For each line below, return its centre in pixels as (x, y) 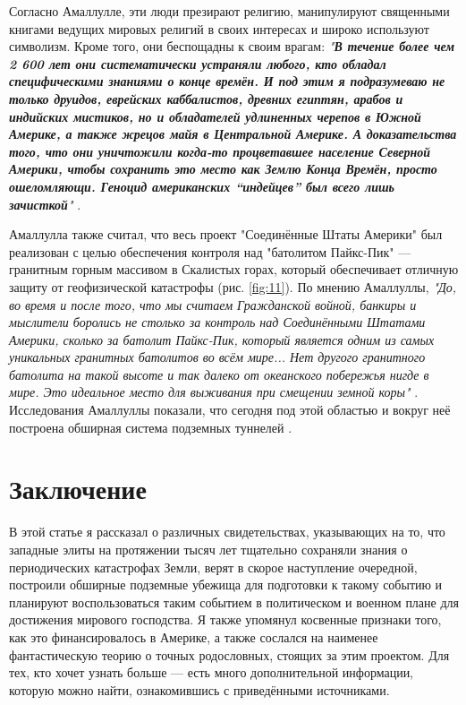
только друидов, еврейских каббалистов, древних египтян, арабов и (206, 98)
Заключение (78, 489)
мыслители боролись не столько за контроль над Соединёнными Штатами (217, 322)
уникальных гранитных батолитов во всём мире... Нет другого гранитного (217, 357)
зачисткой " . (45, 204)
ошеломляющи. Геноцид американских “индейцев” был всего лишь (202, 186)
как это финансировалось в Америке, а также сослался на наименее (194, 636)
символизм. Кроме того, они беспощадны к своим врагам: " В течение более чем (232, 46)
